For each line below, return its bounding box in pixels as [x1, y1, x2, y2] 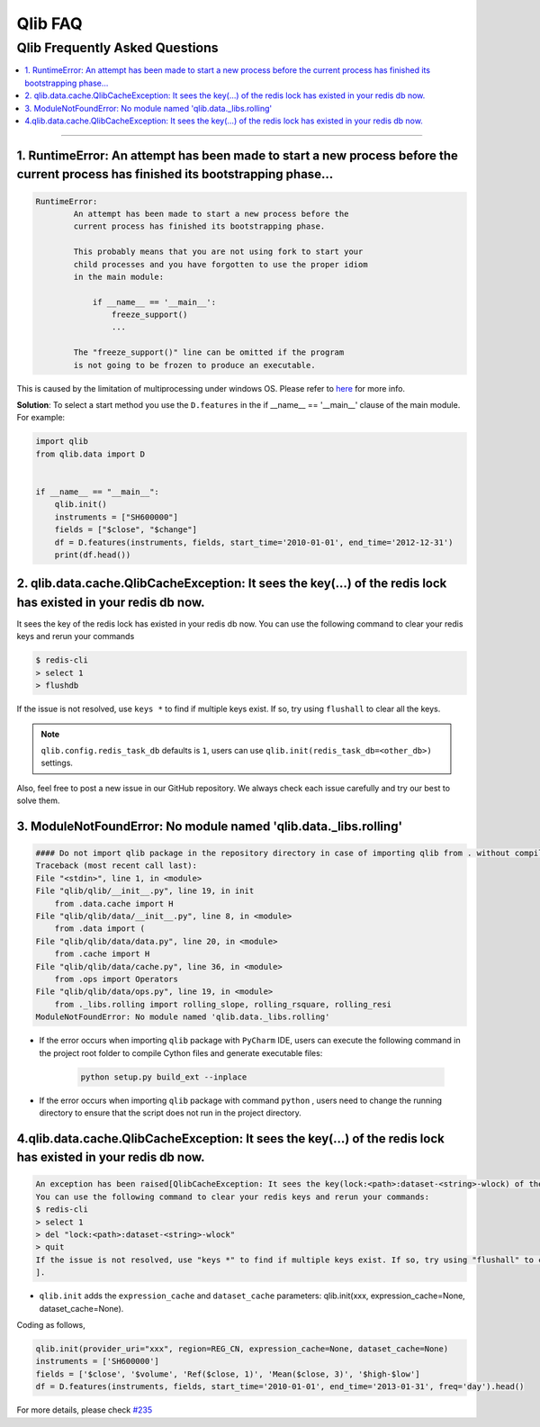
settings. [40, 757, 74, 769]
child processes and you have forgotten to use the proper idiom [73, 259, 368, 269]
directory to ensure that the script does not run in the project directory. [39, 1107, 301, 1118]
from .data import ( [54, 924, 146, 934]
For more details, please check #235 [16, 1404, 153, 1415]
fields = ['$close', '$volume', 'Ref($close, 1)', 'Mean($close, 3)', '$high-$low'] [35, 1368, 420, 1379]
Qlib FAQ [16, 14, 83, 33]
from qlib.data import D [35, 448, 146, 459]
